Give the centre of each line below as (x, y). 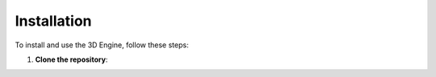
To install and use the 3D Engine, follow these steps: (102, 45)
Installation (53, 21)
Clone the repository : (71, 59)
